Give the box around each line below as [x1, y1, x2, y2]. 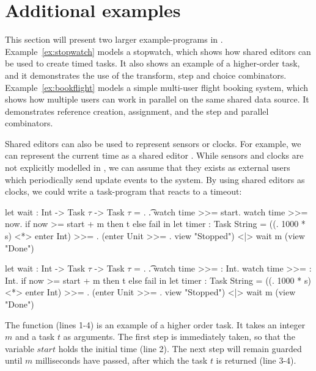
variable [5, 342, 34, 355]
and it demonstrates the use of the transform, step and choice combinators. [5, 68, 287, 81]
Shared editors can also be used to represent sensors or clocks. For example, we [5, 137, 301, 149]
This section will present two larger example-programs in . [5, 33, 223, 46]
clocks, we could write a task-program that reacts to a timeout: [5, 185, 242, 198]
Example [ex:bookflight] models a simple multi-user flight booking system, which [5, 81, 309, 93]
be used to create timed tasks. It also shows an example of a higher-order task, [5, 57, 300, 70]
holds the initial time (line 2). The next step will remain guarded [58, 342, 302, 355]
